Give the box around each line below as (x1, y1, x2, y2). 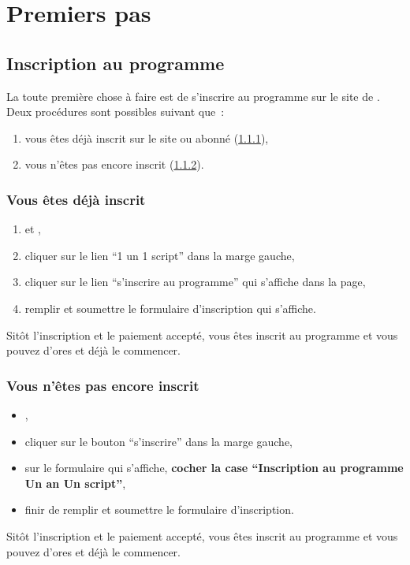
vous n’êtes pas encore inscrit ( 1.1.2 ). (24, 156, 204, 173)
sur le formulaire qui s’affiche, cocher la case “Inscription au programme (24, 459, 404, 476)
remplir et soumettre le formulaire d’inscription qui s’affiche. (24, 299, 316, 316)
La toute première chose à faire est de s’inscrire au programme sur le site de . (6, 87, 380, 104)
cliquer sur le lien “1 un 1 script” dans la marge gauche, (24, 247, 295, 263)
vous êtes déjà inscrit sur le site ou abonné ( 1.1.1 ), (24, 129, 269, 146)
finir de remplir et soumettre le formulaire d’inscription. (24, 501, 294, 518)
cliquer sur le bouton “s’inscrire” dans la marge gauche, (24, 433, 293, 449)
